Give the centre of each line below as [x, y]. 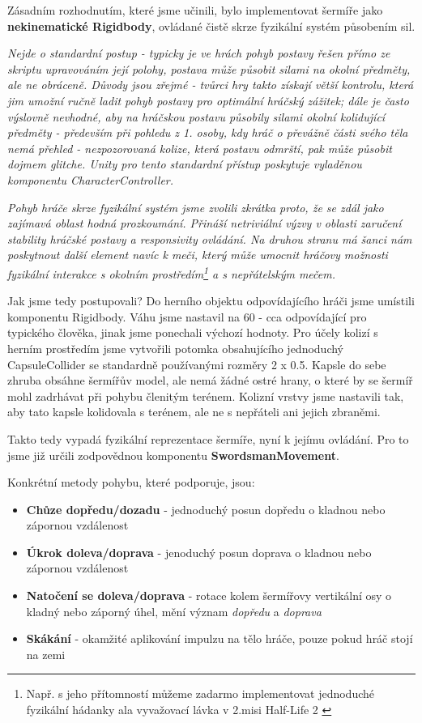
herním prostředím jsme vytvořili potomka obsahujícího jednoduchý [176, 348]
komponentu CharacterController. [91, 179]
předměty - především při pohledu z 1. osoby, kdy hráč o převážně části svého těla [208, 132]
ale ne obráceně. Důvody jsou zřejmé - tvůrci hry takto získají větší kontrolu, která [211, 85]
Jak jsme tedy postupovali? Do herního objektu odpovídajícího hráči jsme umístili [211, 301]
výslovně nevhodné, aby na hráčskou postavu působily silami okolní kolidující [196, 116]
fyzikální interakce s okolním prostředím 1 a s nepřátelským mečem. [172, 272]
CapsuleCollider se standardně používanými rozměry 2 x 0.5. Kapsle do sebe [197, 364]
